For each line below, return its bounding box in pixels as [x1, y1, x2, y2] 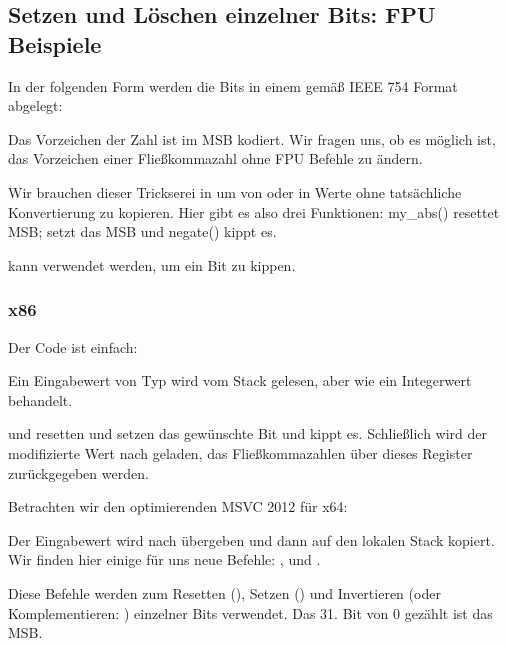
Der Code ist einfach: [8, 336, 138, 357]
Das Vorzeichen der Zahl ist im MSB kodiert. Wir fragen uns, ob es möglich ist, [8, 128, 496, 149]
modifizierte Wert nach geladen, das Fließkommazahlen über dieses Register [8, 442, 473, 463]
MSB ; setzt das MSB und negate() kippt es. [8, 221, 277, 242]
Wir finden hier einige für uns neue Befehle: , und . [8, 549, 321, 570]
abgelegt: [8, 95, 63, 116]
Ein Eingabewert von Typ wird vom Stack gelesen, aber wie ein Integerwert [8, 370, 472, 391]
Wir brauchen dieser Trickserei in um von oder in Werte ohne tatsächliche [8, 181, 462, 202]
